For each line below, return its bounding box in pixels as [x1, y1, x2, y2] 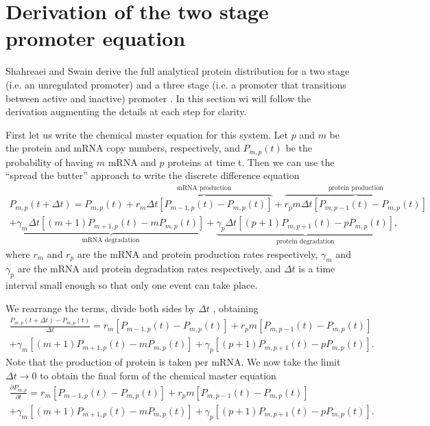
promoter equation [5, 24, 186, 52]
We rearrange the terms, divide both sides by [5, 300, 195, 315]
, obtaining [213, 300, 259, 315]
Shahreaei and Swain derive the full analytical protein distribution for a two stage [5, 64, 350, 78]
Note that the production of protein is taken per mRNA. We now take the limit [5, 354, 341, 368]
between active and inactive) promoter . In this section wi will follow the [5, 91, 311, 105]
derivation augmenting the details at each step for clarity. [5, 104, 247, 119]
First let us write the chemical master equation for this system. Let [5, 127, 289, 141]
